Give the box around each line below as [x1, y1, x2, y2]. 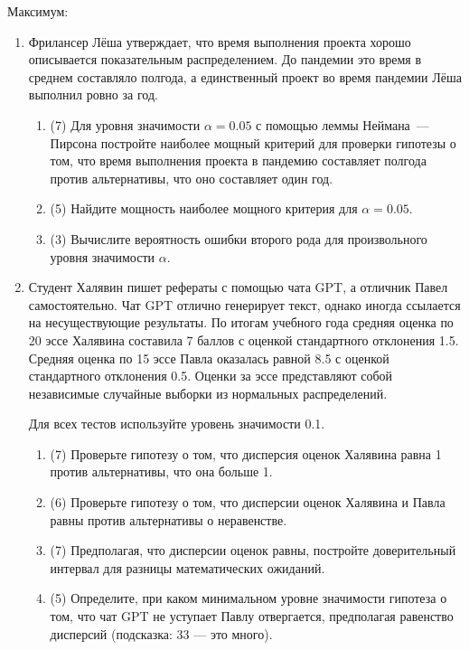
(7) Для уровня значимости [50, 115, 201, 134]
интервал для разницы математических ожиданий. [50, 558, 325, 577]
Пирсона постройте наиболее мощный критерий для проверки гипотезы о [50, 133, 456, 152]
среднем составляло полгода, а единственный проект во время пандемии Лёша [28, 67, 462, 86]
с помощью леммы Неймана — [256, 115, 429, 134]
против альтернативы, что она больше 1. [50, 462, 273, 481]
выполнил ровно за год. [28, 85, 158, 104]
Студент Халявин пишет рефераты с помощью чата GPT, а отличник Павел [28, 278, 448, 297]
